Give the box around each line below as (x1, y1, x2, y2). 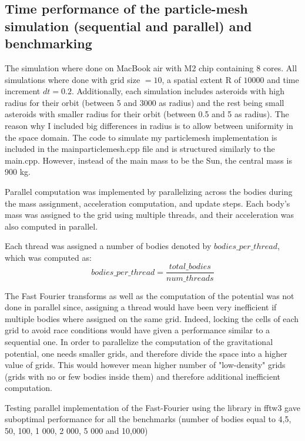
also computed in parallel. (5, 220, 98, 232)
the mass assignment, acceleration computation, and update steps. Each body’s (5, 197, 290, 209)
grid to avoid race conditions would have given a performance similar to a (5, 324, 270, 336)
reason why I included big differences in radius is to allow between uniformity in (5, 119, 293, 131)
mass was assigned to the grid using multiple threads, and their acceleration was (5, 208, 294, 221)
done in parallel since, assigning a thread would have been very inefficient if (5, 301, 277, 313)
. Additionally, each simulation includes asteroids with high (71, 85, 284, 97)
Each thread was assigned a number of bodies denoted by (5, 240, 212, 252)
